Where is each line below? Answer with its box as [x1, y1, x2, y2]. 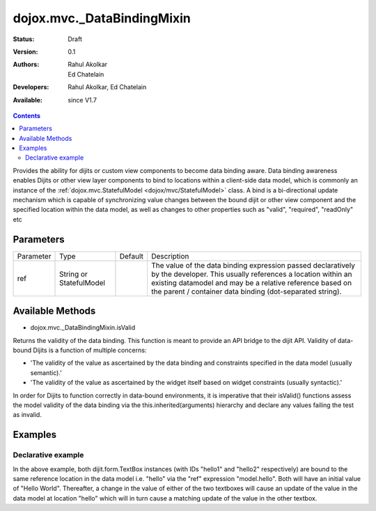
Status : [13, 35, 35, 43]
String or [59, 269, 88, 279]
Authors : [13, 60, 40, 69]
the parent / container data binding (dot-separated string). [150, 287, 342, 296]
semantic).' [30, 368, 62, 376]
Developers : [13, 83, 49, 91]
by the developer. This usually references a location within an [150, 269, 352, 279]
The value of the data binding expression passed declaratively [150, 260, 355, 270]
